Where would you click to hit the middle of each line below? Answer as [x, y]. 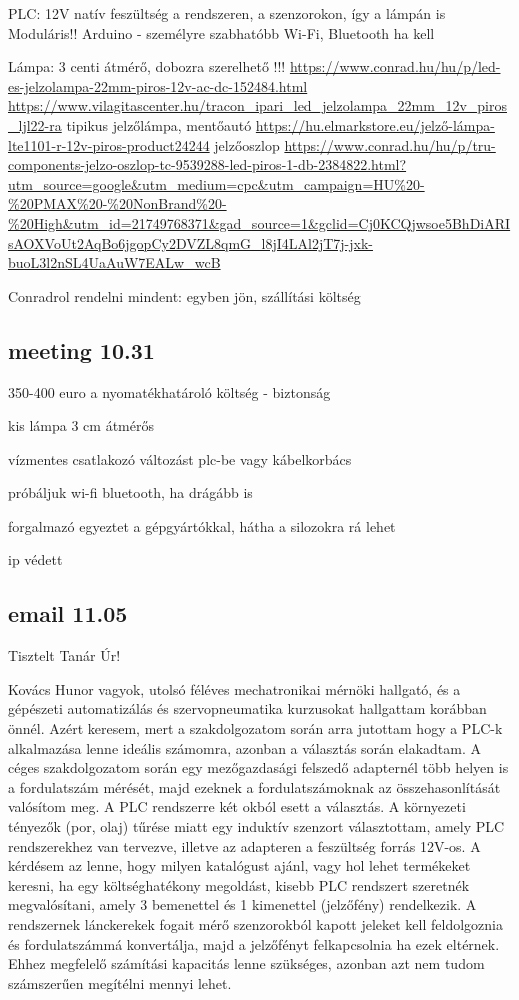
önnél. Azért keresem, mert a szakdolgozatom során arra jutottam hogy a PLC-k [255, 728]
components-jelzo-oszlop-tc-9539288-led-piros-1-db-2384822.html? [207, 164]
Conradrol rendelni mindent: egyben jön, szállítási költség [184, 295]
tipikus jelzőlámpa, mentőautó [159, 124]
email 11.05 [68, 613]
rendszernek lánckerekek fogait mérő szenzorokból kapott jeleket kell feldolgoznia [255, 924]
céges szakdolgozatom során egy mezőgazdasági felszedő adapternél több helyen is [258, 767]
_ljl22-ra [35, 124]
